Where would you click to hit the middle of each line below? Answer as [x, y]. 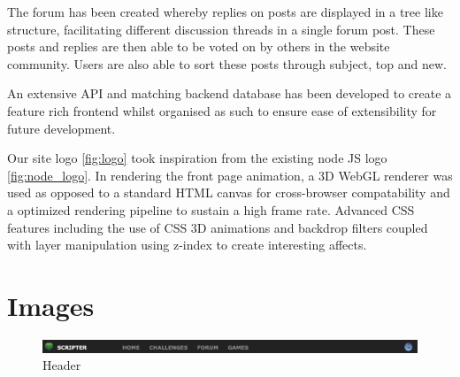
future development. [61, 128]
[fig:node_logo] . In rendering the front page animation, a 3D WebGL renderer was [230, 175]
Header [62, 365]
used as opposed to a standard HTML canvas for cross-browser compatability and [229, 192]
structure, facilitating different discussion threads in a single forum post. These [221, 29]
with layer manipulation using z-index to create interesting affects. [187, 245]
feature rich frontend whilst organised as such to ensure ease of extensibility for [222, 110]
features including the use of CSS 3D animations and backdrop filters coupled [218, 227]
